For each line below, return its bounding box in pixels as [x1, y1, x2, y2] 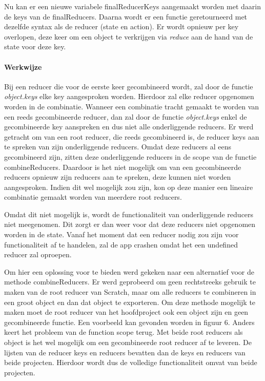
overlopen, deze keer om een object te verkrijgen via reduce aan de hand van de [4, 31, 253, 42]
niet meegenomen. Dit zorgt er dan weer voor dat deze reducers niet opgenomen [4, 219, 256, 230]
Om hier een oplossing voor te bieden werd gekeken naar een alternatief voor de [4, 266, 255, 277]
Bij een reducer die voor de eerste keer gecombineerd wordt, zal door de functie [4, 81, 253, 91]
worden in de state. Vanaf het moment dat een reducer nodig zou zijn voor [4, 229, 239, 240]
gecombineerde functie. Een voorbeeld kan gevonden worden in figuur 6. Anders [4, 316, 255, 327]
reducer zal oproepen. [4, 249, 72, 260]
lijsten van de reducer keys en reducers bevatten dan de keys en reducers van [4, 347, 246, 357]
